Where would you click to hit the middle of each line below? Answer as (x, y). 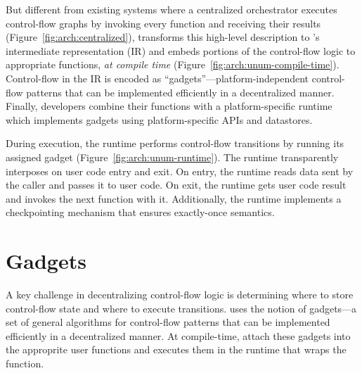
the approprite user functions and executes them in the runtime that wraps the (176, 349)
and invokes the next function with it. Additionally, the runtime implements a (174, 198)
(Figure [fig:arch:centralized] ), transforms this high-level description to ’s (163, 37)
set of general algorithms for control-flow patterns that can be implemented (168, 322)
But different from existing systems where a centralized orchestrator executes (172, 9)
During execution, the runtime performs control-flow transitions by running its (175, 143)
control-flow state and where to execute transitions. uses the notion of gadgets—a (181, 308)
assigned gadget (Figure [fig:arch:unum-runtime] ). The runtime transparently (172, 157)
